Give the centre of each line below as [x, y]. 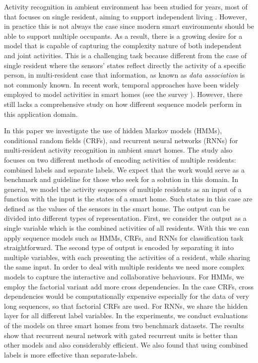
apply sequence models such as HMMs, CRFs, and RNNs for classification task [124, 237]
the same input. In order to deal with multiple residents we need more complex [124, 267]
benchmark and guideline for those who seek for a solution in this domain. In [121, 179]
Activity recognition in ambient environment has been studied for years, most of [126, 6]
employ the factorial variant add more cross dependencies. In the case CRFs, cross [129, 286]
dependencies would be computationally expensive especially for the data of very [127, 296]
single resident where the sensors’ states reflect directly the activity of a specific [125, 65]
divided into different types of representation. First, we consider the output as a [125, 218]
